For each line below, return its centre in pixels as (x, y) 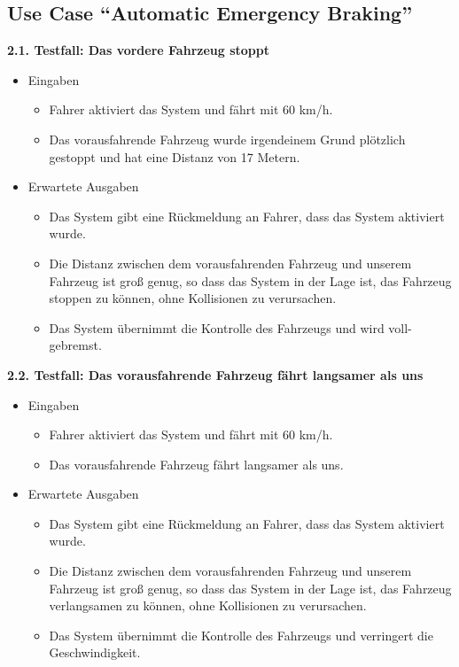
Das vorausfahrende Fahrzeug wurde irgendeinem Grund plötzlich (227, 139)
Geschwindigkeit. (95, 652)
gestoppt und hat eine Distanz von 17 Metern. (175, 156)
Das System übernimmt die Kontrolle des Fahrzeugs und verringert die (241, 635)
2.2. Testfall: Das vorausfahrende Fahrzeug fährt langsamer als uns (215, 374)
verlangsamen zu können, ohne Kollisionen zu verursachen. (208, 605)
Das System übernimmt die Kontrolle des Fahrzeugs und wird (217, 327)
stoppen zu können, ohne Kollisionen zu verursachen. (193, 298)
